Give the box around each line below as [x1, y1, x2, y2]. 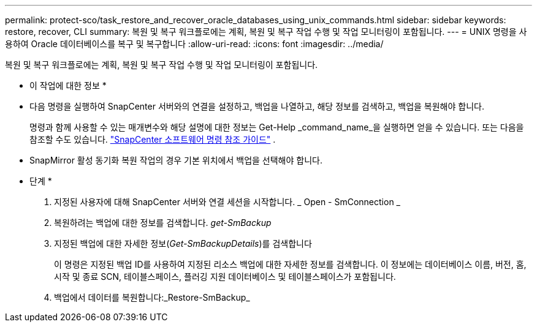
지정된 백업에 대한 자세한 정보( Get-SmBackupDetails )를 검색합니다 [54, 238, 312, 249]
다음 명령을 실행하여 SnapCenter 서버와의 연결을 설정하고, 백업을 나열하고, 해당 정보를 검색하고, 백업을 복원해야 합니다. [29, 101, 484, 111]
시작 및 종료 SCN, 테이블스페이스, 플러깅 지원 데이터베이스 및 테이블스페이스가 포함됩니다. [54, 271, 396, 282]
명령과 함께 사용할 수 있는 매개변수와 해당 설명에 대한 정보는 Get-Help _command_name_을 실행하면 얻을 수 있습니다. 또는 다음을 [29, 122, 524, 132]
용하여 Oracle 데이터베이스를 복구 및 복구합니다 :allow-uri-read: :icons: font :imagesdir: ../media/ [5, 39, 384, 49]
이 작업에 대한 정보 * [29, 80, 107, 91]
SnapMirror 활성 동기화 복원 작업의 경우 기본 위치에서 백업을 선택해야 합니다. [29, 155, 322, 165]
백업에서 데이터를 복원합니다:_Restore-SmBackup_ [54, 292, 250, 303]
